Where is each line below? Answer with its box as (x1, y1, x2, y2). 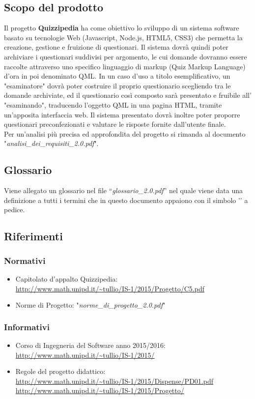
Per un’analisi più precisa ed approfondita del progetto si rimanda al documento (4, 128, 246, 139)
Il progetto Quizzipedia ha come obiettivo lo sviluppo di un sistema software (4, 23, 239, 33)
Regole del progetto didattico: (15, 366, 106, 376)
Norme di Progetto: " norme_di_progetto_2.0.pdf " (15, 300, 166, 310)
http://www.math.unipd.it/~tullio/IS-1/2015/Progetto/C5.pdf (15, 283, 204, 293)
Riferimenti (4, 228, 63, 244)
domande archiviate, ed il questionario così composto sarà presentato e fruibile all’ (4, 90, 252, 100)
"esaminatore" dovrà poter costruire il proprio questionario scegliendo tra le (4, 80, 231, 90)
